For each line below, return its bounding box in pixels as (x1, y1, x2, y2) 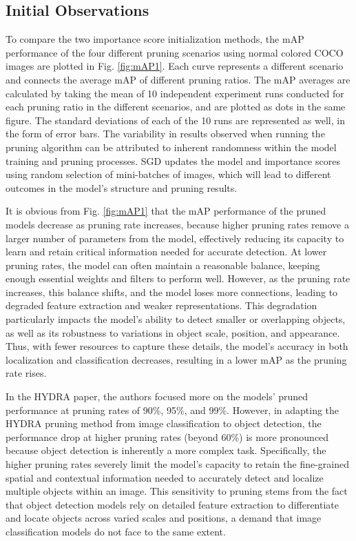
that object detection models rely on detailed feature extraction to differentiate (6, 497, 339, 511)
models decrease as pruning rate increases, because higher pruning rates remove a (6, 217, 349, 231)
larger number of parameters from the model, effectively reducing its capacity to (6, 230, 344, 245)
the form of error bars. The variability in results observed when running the (6, 126, 325, 141)
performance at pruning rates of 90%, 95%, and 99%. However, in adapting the (6, 402, 339, 417)
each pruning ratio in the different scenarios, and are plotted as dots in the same (6, 99, 346, 114)
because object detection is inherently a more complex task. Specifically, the (6, 443, 326, 458)
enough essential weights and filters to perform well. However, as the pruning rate (6, 271, 350, 286)
